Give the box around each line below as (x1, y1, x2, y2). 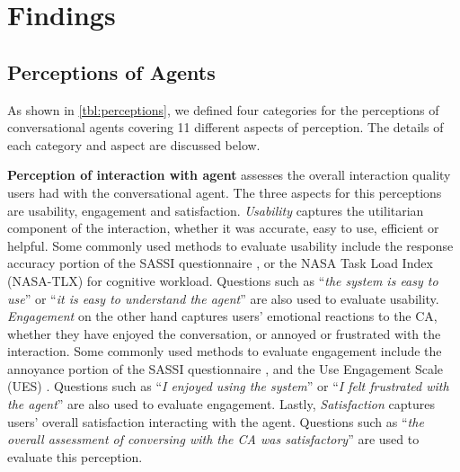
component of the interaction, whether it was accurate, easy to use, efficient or (7, 218, 439, 237)
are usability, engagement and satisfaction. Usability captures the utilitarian (7, 200, 424, 219)
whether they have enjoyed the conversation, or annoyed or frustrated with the (7, 324, 441, 343)
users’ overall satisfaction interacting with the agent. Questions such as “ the (7, 412, 424, 431)
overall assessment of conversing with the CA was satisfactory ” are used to (7, 430, 420, 449)
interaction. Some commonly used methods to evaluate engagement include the (7, 342, 442, 361)
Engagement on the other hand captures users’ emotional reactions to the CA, (7, 307, 438, 325)
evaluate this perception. (7, 447, 143, 466)
